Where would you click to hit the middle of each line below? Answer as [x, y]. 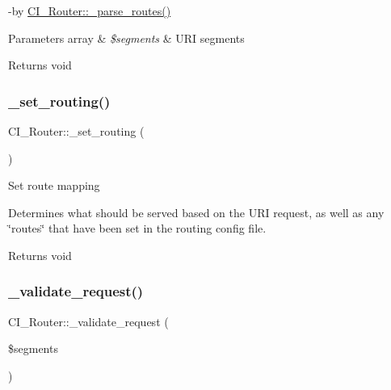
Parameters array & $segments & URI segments [126, 38]
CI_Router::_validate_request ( [88, 321]
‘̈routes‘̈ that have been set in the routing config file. [137, 228]
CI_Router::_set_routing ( [76, 131]
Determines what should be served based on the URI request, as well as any [196, 212]
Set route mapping [54, 185]
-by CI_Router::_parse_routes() [90, 10]
